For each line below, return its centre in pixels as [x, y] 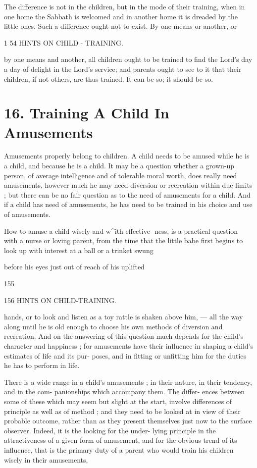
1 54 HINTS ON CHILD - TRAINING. [64, 42]
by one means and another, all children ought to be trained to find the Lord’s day [128, 59]
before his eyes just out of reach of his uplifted [74, 267]
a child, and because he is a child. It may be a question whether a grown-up [119, 166]
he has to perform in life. [42, 365]
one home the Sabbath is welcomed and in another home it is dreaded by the [121, 16]
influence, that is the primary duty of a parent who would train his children [119, 449]
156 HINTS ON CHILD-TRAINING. [60, 300]
